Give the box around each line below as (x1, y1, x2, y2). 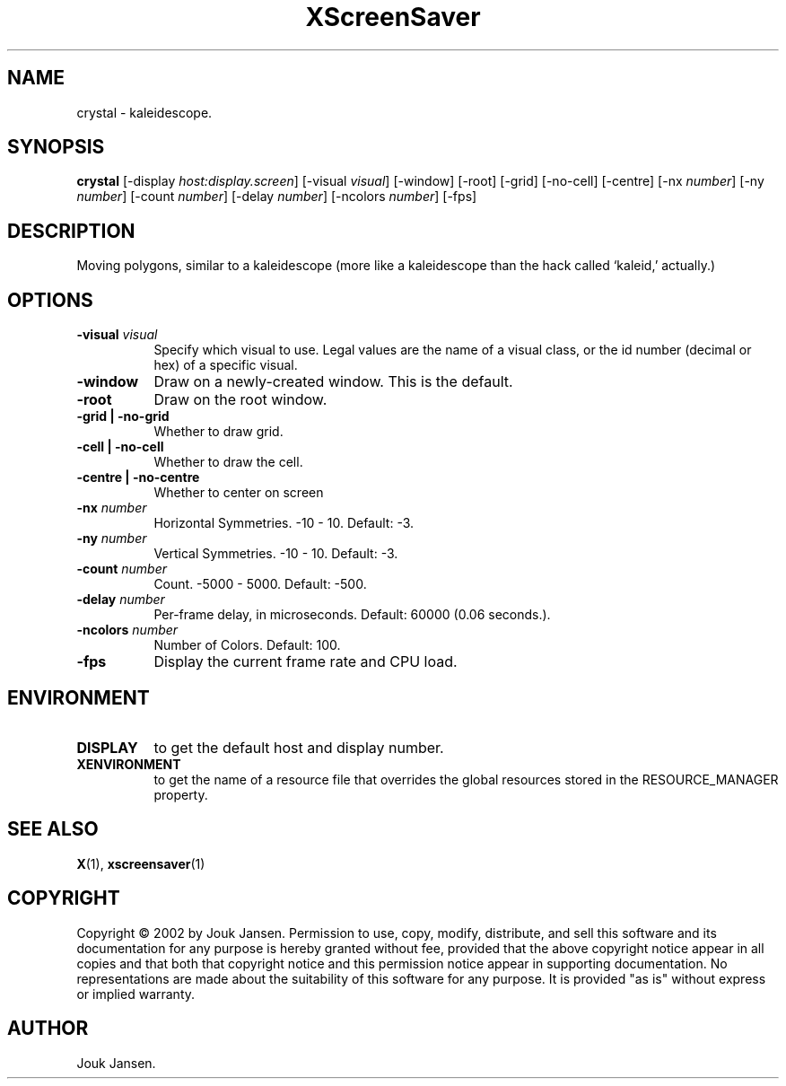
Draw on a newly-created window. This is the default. (153, 372, 513, 391)
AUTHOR (7, 1017, 89, 1040)
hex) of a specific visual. (153, 357, 298, 373)
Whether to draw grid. (153, 424, 284, 440)
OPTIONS (7, 288, 93, 311)
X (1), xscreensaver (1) (76, 855, 205, 871)
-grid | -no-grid (76, 408, 170, 425)
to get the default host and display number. (153, 738, 444, 757)
